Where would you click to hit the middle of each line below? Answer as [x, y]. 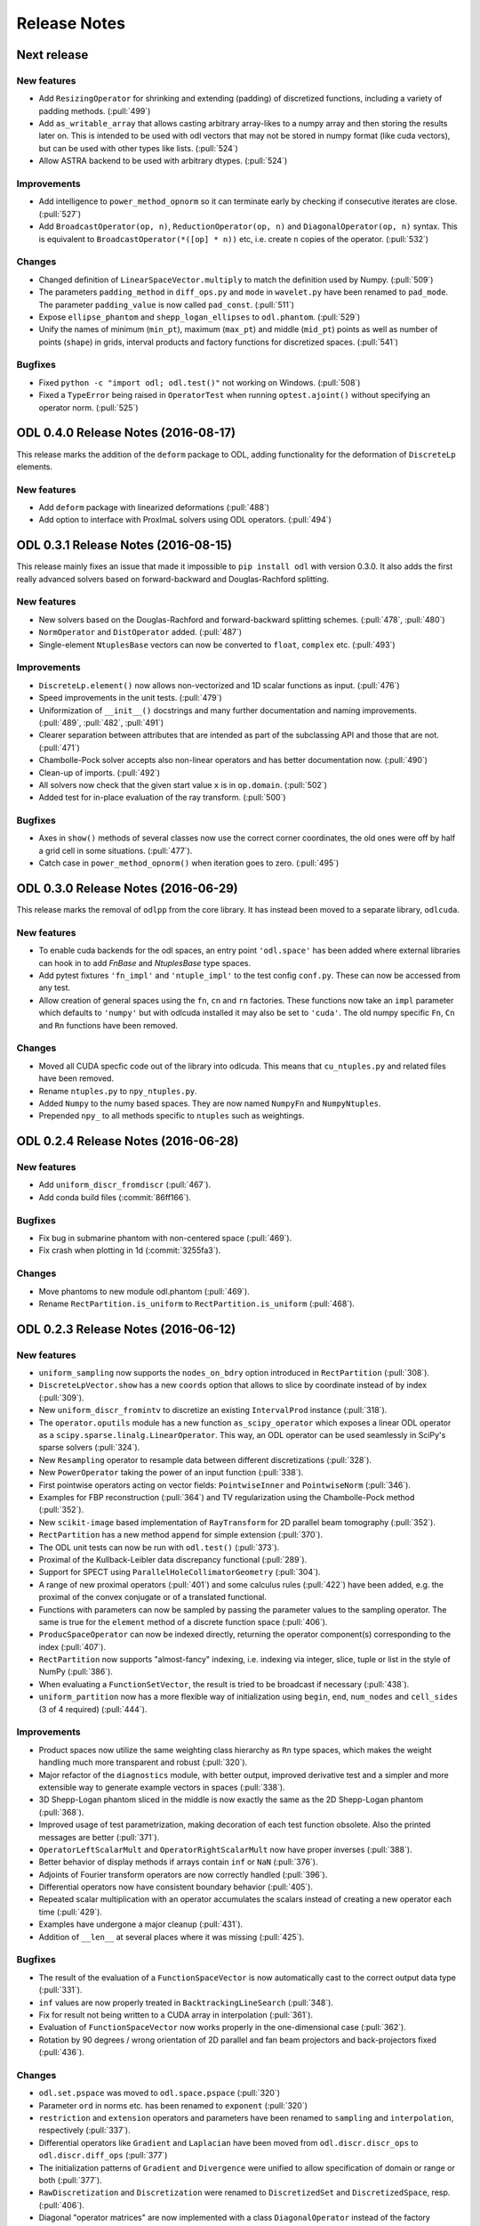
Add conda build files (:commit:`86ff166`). [115, 1197]
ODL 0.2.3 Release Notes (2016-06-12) [126, 1329]
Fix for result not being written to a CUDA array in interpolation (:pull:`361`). [176, 2015]
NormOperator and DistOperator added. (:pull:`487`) [140, 632]
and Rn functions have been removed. [108, 1025]
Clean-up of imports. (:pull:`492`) [99, 772]
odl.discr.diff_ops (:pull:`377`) [103, 2156]
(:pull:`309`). [61, 1397]
